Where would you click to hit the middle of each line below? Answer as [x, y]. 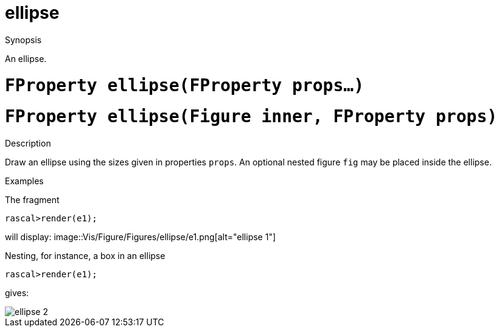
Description [28, 143]
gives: [17, 293]
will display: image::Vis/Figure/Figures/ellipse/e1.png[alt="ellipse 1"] [141, 237]
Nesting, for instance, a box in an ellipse [85, 256]
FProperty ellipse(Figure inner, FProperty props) [251, 117]
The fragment [32, 200]
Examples [24, 181]
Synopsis [23, 40]
